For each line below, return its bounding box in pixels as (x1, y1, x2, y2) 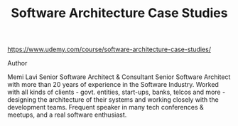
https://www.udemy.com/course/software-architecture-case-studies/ (7, 45, 212, 54)
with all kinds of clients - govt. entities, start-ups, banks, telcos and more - (7, 88, 226, 97)
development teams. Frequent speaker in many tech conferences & (7, 103, 204, 112)
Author (7, 59, 28, 68)
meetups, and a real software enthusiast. (7, 110, 127, 119)
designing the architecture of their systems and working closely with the (7, 95, 219, 104)
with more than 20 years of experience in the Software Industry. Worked (7, 80, 219, 89)
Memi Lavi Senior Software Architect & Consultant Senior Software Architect (7, 73, 231, 81)
